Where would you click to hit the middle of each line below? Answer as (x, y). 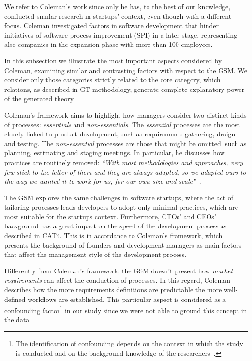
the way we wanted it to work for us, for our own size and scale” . (103, 181)
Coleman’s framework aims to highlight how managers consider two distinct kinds (126, 114)
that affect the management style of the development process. (96, 254)
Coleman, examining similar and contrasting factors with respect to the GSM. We (126, 70)
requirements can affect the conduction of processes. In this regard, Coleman (118, 280)
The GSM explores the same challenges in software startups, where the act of (119, 197)
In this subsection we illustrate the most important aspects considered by (113, 60)
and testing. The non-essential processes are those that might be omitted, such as (126, 143)
